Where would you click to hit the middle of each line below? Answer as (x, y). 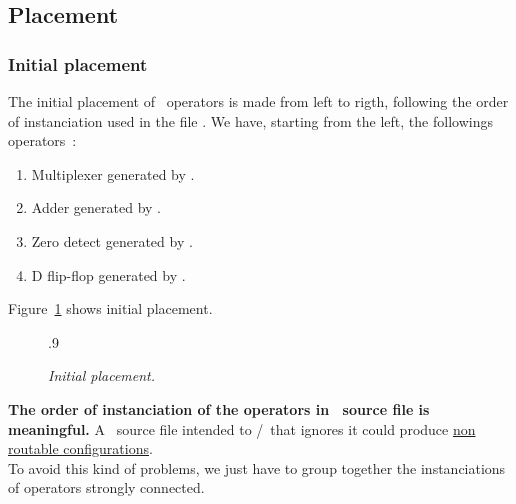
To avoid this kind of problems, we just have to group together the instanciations (257, 467)
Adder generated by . (96, 207)
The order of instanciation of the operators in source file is (219, 408)
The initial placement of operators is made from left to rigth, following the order (258, 101)
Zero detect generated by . (112, 240)
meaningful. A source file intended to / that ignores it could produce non (242, 428)
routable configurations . (80, 448)
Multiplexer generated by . (113, 173)
